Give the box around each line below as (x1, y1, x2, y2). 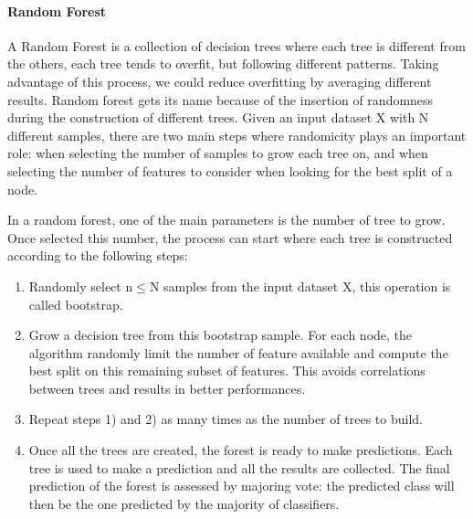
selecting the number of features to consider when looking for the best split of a (7, 161, 453, 180)
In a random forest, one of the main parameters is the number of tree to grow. (7, 210, 446, 229)
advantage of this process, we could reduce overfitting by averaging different (7, 71, 432, 90)
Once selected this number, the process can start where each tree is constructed (7, 228, 453, 247)
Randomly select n (28, 276, 133, 295)
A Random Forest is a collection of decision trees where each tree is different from (7, 36, 466, 55)
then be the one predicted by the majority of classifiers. (28, 493, 340, 513)
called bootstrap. (28, 294, 123, 313)
